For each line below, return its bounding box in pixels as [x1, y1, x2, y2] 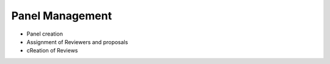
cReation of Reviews [26, 47, 78, 54]
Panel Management [11, 9, 112, 22]
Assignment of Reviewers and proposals [26, 38, 128, 45]
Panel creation [26, 30, 64, 37]
